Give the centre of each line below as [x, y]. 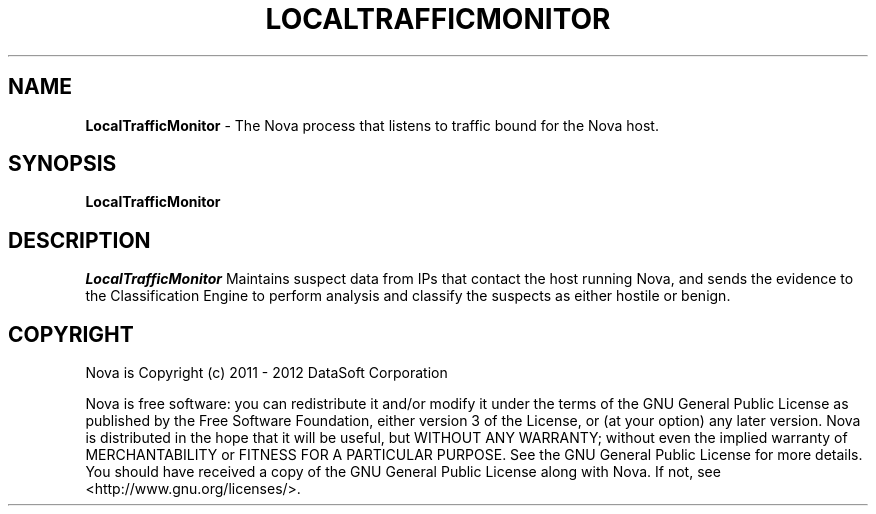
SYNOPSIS [62, 164]
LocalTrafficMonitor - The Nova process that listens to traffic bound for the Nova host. [372, 125]
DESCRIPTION [79, 240]
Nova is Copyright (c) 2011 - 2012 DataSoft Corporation [266, 373]
